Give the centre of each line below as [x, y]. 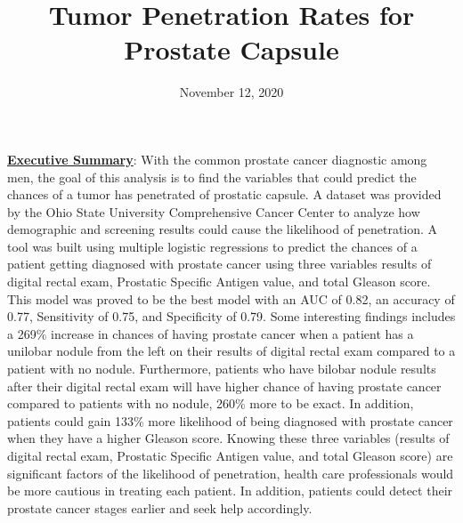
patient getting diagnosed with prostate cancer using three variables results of [219, 264]
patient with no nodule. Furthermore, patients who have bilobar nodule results [222, 369]
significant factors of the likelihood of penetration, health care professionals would [231, 473]
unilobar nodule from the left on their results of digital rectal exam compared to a [231, 351]
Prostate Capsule [231, 49]
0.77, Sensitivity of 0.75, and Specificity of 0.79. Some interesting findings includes [231, 316]
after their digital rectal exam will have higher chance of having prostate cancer [224, 386]
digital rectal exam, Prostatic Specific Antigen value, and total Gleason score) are [230, 455]
